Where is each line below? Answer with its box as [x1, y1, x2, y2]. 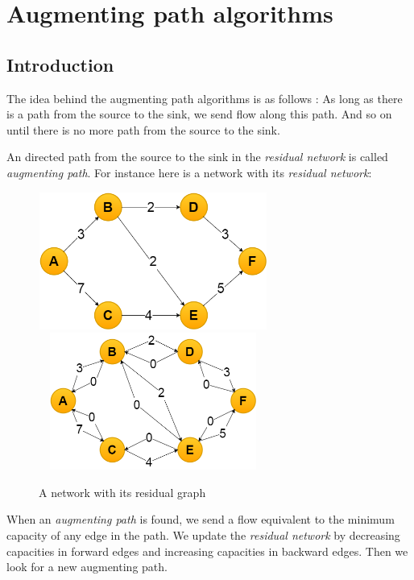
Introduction [6, 52, 114, 77]
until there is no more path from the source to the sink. [6, 121, 280, 138]
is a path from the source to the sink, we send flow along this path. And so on [6, 106, 392, 122]
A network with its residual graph [39, 483, 206, 500]
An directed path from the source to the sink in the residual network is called [6, 148, 388, 165]
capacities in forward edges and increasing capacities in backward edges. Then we [6, 542, 408, 559]
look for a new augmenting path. [6, 558, 168, 575]
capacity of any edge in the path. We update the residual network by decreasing [6, 527, 400, 544]
